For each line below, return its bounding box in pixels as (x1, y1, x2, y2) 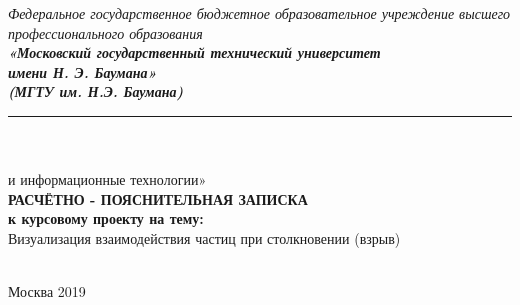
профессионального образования (8, 22, 203, 43)
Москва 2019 (8, 281, 86, 302)
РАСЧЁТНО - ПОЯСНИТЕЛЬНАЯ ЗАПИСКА (8, 188, 308, 209)
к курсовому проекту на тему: (8, 208, 204, 229)
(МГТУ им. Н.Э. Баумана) (8, 81, 184, 102)
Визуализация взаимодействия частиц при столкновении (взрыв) (8, 227, 401, 248)
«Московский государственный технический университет (8, 42, 381, 63)
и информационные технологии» (8, 169, 207, 190)
